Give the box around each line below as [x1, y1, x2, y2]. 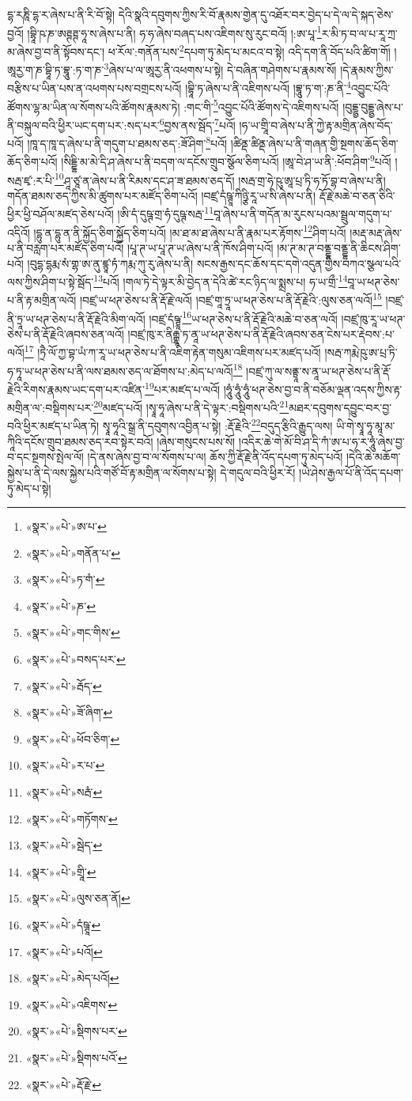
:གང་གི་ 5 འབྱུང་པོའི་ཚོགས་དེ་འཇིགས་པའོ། [183, 96, 339, 115]
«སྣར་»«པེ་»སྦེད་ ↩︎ [25, 837, 103, 853]
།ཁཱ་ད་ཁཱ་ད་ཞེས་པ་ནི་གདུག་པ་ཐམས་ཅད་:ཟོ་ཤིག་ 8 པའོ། [27, 133, 228, 151]
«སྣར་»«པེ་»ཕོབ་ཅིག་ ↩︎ [25, 730, 120, 747]
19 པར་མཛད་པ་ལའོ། [145, 378, 221, 397]
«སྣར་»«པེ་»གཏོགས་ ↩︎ [25, 810, 118, 827]
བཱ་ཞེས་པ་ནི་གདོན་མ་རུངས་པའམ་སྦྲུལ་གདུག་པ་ [213, 206, 392, 222]
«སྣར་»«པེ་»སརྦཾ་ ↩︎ [25, 784, 103, 800]
